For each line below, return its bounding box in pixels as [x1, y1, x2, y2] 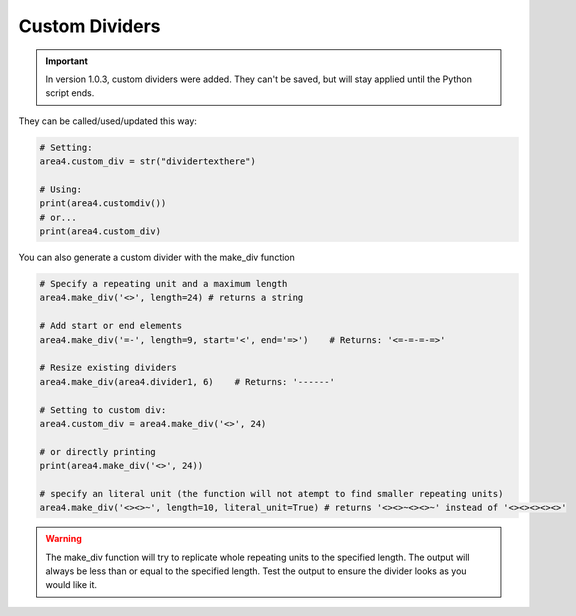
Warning [45, 533, 82, 545]
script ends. [45, 87, 95, 99]
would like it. [45, 579, 98, 591]
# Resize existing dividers [39, 362, 177, 374]
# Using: [39, 183, 83, 195]
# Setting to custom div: [39, 404, 167, 415]
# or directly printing [39, 446, 157, 457]
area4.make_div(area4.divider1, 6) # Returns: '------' [39, 376, 335, 387]
